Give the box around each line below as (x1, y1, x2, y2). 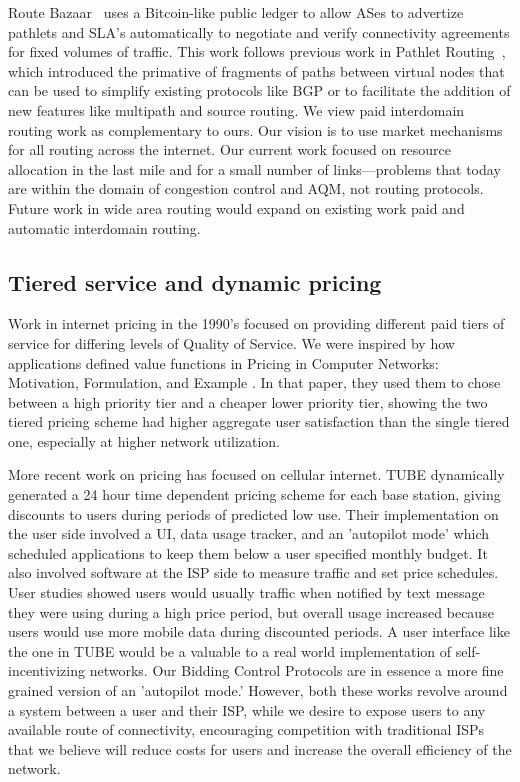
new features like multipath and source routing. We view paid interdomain (8, 99, 465, 120)
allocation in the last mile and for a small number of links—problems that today (8, 158, 501, 179)
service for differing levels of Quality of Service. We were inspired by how (8, 332, 455, 353)
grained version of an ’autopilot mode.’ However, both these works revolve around (8, 680, 508, 701)
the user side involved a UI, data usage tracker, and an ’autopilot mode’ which (8, 523, 490, 544)
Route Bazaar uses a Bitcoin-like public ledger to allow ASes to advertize (8, 2, 464, 22)
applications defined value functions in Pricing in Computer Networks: (8, 352, 439, 373)
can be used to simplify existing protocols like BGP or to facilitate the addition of (8, 80, 511, 101)
